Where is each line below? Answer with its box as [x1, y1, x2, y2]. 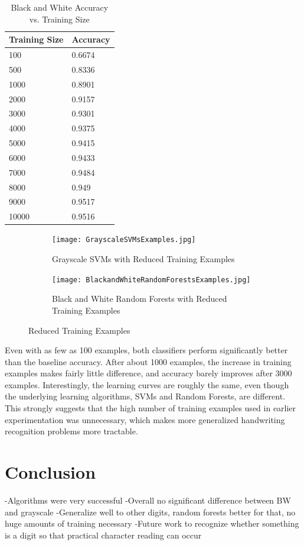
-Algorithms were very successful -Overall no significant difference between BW [5, 494, 291, 506]
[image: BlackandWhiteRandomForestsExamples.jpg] [52, 275, 251, 284]
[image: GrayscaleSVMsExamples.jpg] [52, 236, 196, 244]
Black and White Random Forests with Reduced [52, 292, 227, 305]
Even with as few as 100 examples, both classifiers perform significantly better [5, 344, 288, 356]
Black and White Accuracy [11, 1, 109, 13]
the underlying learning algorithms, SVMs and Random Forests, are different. [5, 390, 286, 402]
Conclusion [5, 460, 96, 484]
